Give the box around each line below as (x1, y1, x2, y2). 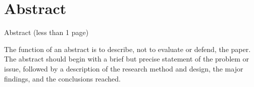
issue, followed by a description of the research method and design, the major (4, 63, 243, 73)
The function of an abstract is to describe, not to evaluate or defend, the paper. (4, 43, 251, 54)
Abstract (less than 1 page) (4, 27, 89, 37)
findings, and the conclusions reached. (4, 73, 121, 83)
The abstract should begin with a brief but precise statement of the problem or (4, 53, 249, 64)
